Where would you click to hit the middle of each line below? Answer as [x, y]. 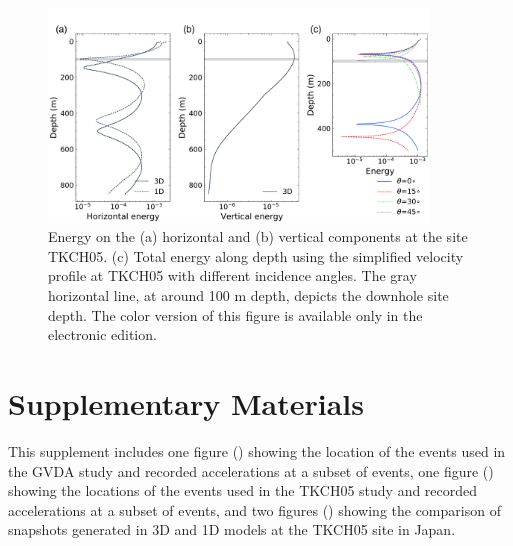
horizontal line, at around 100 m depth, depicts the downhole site [248, 295]
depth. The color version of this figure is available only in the [235, 314]
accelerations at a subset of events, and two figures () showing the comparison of [254, 509]
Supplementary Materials [186, 402]
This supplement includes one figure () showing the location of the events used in [257, 450]
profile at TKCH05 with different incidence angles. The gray [232, 275]
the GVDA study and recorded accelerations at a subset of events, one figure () [251, 470]
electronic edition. [102, 334]
